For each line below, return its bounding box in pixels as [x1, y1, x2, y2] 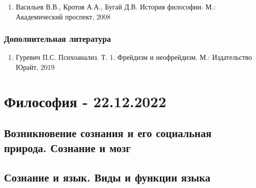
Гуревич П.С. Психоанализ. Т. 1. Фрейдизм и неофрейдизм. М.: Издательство [15, 52, 252, 62]
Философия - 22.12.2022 [4, 91, 166, 111]
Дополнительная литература [4, 32, 111, 45]
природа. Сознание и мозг [4, 140, 131, 155]
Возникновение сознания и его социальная [4, 125, 212, 141]
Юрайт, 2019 [15, 62, 55, 72]
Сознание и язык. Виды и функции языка [4, 169, 211, 185]
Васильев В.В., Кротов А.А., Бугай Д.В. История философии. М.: [15, 1, 216, 11]
